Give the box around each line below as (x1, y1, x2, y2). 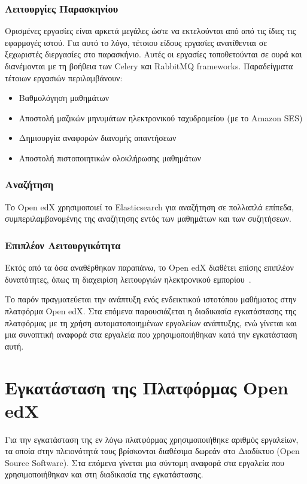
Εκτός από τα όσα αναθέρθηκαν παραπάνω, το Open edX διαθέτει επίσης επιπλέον (5, 261, 294, 274)
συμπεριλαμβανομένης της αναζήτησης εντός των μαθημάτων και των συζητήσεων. (5, 212, 291, 225)
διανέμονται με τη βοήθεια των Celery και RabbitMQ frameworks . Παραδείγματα (5, 60, 293, 72)
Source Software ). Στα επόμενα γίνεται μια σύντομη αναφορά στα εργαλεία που (5, 456, 284, 468)
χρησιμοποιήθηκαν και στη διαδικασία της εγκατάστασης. (5, 468, 203, 480)
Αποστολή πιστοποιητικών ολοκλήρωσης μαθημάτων (19, 151, 201, 164)
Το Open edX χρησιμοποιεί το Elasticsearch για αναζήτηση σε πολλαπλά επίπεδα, (5, 200, 294, 213)
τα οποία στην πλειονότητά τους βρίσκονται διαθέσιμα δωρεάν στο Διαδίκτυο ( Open (5, 445, 300, 457)
